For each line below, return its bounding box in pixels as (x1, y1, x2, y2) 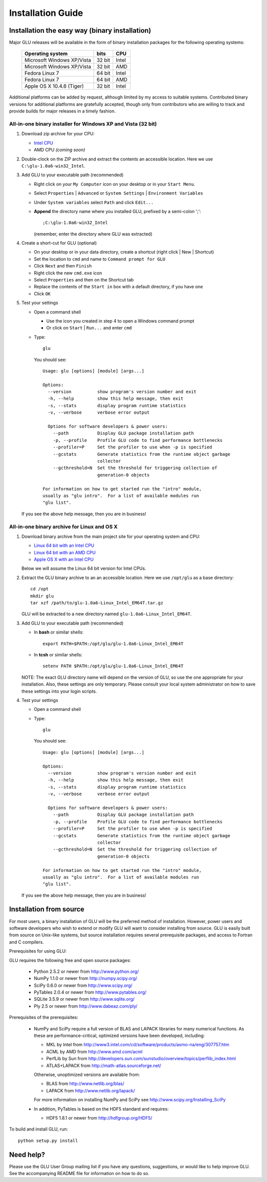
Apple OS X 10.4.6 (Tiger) (24, 83, 84, 90)
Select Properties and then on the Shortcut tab (34, 277, 134, 283)
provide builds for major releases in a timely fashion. (9, 108, 116, 114)
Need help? (9, 1150, 45, 1159)
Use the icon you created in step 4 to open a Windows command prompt (46, 318, 195, 324)
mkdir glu (30, 593, 54, 599)
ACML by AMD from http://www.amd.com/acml (46, 1048, 143, 1055)
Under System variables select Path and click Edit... (34, 199, 154, 205)
